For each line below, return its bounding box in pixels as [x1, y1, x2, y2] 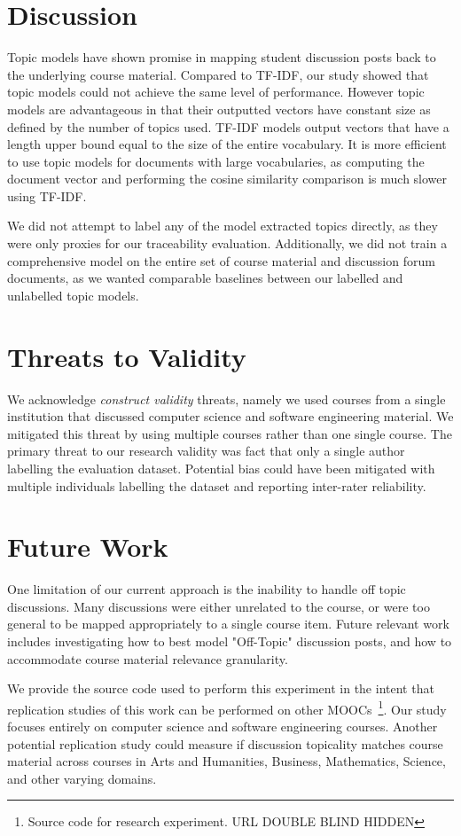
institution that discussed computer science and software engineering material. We [7, 407, 454, 426]
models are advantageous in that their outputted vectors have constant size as [7, 99, 431, 118]
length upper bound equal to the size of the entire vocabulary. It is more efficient [7, 135, 447, 153]
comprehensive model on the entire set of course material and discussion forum [7, 251, 435, 270]
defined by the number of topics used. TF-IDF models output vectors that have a [7, 117, 449, 136]
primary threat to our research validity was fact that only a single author [7, 441, 405, 460]
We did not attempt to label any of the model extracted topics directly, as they [7, 216, 438, 235]
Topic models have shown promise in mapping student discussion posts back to [7, 48, 436, 66]
